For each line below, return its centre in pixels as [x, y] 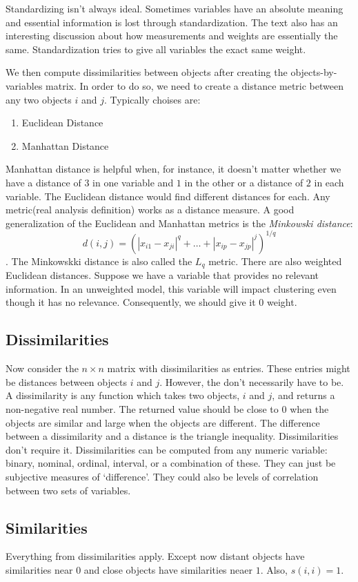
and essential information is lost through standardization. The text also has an [172, 22]
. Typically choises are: [152, 99]
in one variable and [133, 182]
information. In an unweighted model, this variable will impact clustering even [171, 288]
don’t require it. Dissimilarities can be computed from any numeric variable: [167, 449]
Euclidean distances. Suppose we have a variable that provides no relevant [162, 275]
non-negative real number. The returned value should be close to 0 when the [167, 409]
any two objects [39, 99]
